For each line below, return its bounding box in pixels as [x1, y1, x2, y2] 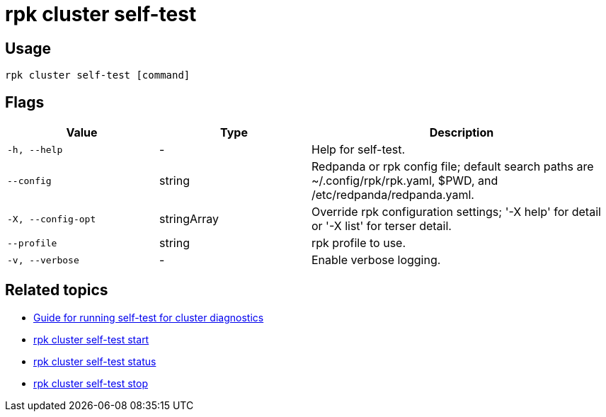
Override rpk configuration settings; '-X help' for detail [311, 205, 601, 219]
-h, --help [7, 144, 63, 155]
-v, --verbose [7, 254, 79, 265]
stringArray [159, 212, 219, 227]
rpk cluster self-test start [33, 333, 149, 345]
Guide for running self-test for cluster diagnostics [33, 311, 264, 324]
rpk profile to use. [311, 236, 406, 251]
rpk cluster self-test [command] [5, 69, 190, 81]
